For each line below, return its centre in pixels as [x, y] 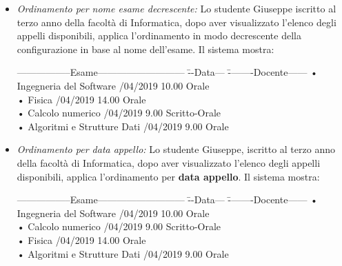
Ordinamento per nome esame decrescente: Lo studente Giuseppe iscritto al [177, 8]
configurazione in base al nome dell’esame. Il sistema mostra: [145, 49]
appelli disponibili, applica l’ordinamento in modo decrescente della [159, 35]
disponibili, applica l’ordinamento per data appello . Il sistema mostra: [168, 176]
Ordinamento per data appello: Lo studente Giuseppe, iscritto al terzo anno [176, 149]
